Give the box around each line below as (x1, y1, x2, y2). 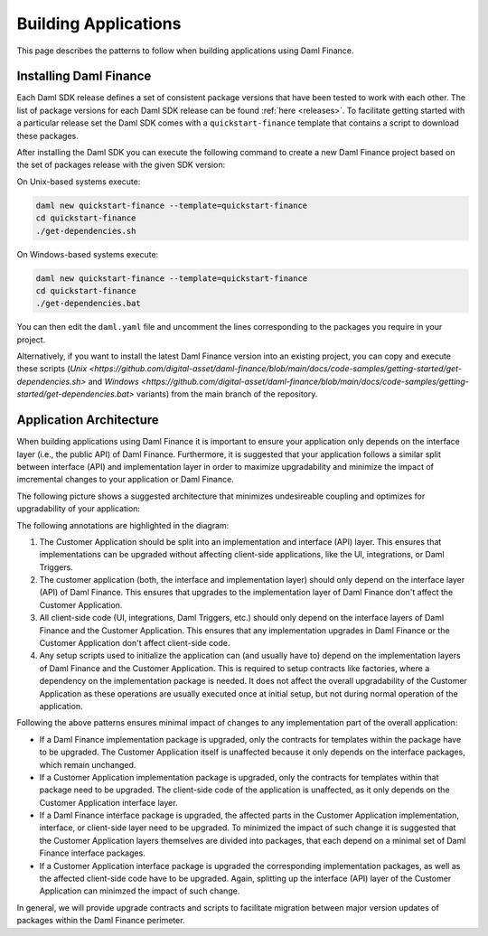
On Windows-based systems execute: (16, 248, 159, 259)
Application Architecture (16, 412, 160, 428)
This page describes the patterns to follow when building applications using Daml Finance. (16, 45, 354, 56)
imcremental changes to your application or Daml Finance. (16, 474, 234, 485)
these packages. (16, 130, 79, 141)
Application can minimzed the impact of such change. (39, 885, 240, 896)
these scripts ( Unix (16, 363, 88, 374)
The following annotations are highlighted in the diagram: (16, 519, 230, 530)
